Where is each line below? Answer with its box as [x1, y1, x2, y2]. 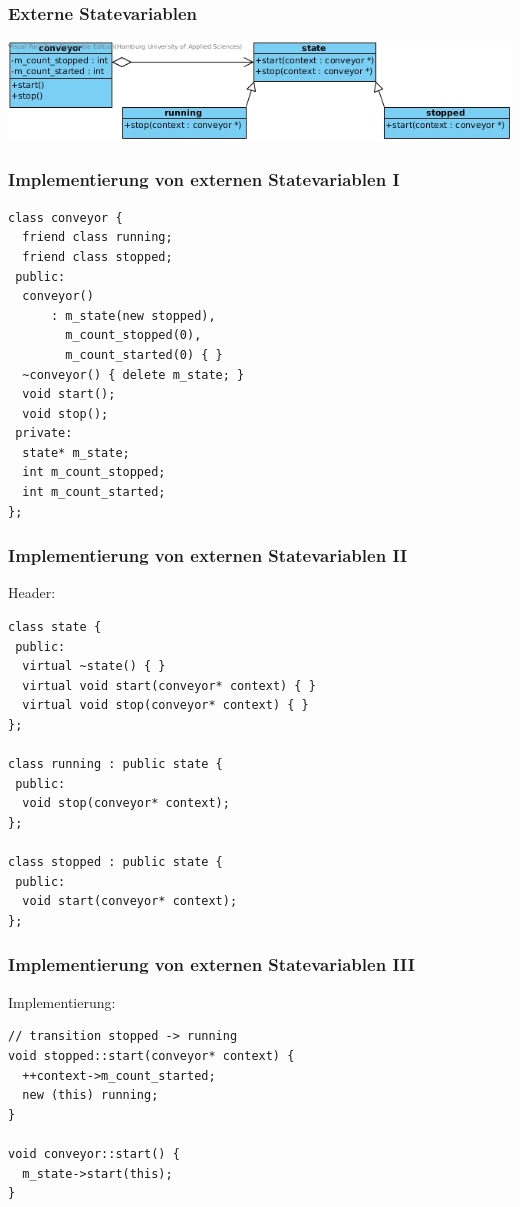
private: [15, 426, 73, 441]
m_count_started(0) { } [65, 347, 223, 362]
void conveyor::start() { [8, 1146, 180, 1161]
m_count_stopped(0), [65, 328, 202, 343]
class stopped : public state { [8, 855, 223, 870]
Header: [8, 582, 56, 603]
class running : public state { [8, 757, 223, 772]
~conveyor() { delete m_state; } [22, 367, 245, 382]
